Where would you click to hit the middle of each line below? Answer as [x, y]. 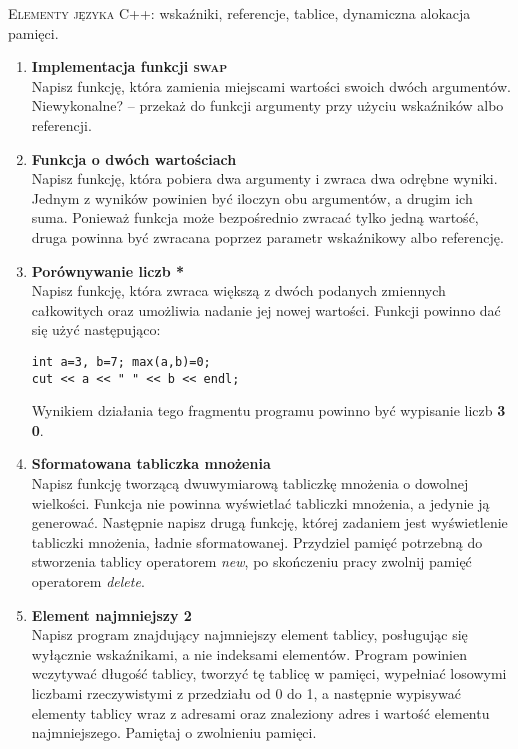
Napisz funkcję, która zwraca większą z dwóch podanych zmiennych [238, 290]
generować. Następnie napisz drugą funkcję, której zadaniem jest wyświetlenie [269, 522]
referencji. [61, 124]
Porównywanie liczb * [108, 270]
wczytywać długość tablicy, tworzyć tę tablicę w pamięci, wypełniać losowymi [269, 673]
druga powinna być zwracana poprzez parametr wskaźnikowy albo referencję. [267, 236]
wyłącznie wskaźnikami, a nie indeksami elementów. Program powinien [249, 653]
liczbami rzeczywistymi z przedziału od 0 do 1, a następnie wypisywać [246, 692]
